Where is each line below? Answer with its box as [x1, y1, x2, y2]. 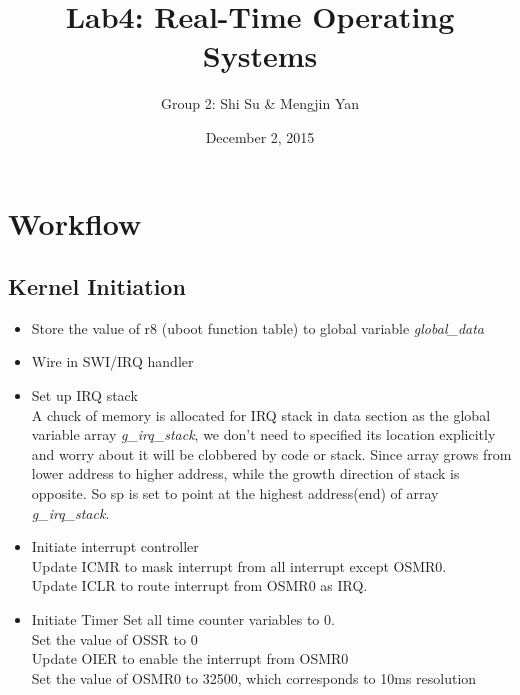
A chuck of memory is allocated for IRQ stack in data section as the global [31, 404, 491, 425]
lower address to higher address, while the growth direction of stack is [31, 463, 460, 484]
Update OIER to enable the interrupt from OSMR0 [31, 648, 349, 669]
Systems [202, 35, 318, 76]
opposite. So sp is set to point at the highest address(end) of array [31, 483, 439, 504]
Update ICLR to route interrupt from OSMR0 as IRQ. [31, 575, 368, 596]
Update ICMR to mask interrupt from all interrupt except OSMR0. [31, 555, 447, 576]
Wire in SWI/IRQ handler [31, 351, 194, 372]
